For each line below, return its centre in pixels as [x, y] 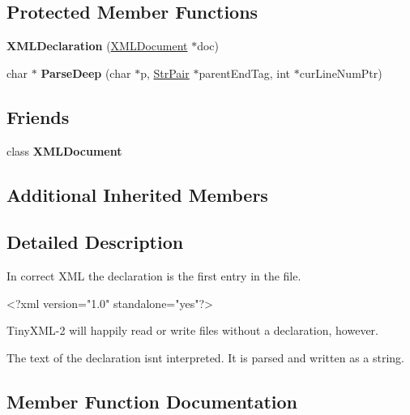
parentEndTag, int [245, 73]
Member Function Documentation [152, 401]
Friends [38, 116]
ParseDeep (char [86, 73]
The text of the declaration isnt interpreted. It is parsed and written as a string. [206, 357]
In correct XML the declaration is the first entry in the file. [154, 276]
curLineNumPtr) [341, 73]
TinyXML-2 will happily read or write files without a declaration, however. [192, 330]
